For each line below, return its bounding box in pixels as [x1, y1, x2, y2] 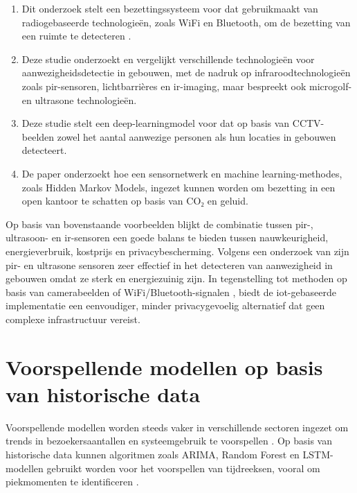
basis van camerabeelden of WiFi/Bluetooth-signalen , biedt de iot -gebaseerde [6, 284, 336, 299]
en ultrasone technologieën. [21, 92, 137, 107]
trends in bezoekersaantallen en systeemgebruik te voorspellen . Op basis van [6, 433, 333, 448]
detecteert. [21, 143, 67, 157]
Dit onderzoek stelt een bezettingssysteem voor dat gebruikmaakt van [21, 1, 318, 15]
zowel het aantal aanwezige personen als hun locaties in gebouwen [57, 129, 336, 144]
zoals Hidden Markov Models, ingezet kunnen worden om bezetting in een [21, 180, 336, 194]
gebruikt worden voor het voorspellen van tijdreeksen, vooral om [46, 460, 320, 475]
